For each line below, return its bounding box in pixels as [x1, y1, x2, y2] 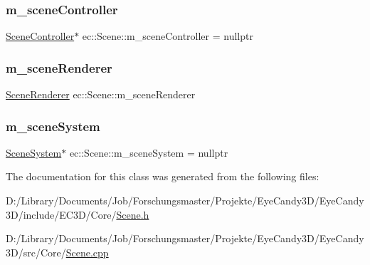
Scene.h [116, 207, 149, 222]
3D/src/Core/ [6, 244, 66, 259]
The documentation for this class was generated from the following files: [6, 169, 319, 184]
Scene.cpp [65, 244, 109, 259]
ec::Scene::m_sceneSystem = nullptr [69, 145, 228, 160]
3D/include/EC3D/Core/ [6, 207, 117, 222]
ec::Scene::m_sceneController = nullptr [82, 28, 253, 43]
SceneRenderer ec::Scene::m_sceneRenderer [6, 87, 196, 102]
